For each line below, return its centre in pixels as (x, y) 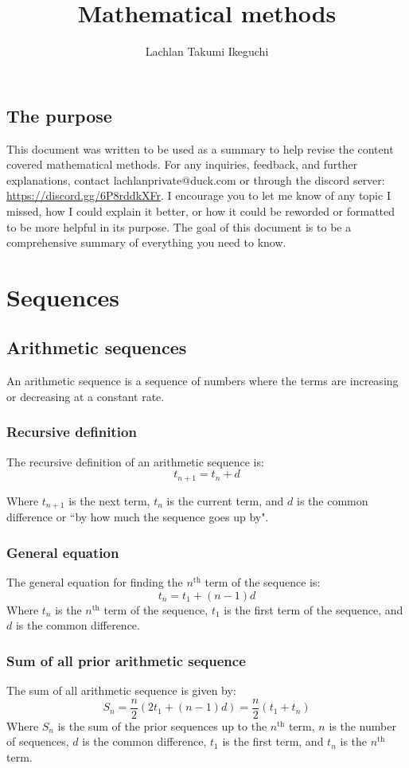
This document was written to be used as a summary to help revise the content (200, 148)
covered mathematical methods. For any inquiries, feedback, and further (182, 164)
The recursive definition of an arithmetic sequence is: (135, 461)
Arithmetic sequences (97, 347)
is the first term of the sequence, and (314, 609)
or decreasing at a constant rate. (86, 396)
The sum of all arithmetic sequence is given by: (121, 690)
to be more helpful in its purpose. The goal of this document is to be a (179, 226)
